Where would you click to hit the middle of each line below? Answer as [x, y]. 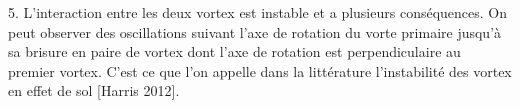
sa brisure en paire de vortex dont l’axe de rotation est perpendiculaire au [234, 51]
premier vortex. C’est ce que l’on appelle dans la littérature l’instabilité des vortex [260, 70]
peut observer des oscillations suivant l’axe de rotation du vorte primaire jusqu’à [255, 31]
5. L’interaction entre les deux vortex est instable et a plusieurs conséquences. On [258, 12]
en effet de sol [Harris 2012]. [94, 90]
